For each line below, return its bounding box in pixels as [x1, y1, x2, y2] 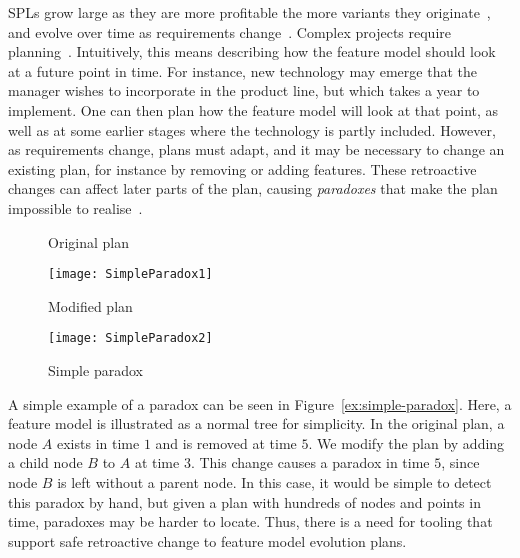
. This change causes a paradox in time [190, 452, 430, 473]
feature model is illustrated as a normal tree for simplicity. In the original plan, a [8, 413, 505, 434]
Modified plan [48, 295, 133, 316]
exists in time [57, 432, 140, 453]
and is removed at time [155, 432, 297, 453]
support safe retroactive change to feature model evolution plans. [8, 530, 407, 551]
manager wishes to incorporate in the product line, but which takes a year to [8, 80, 480, 101]
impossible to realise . [8, 197, 143, 218]
